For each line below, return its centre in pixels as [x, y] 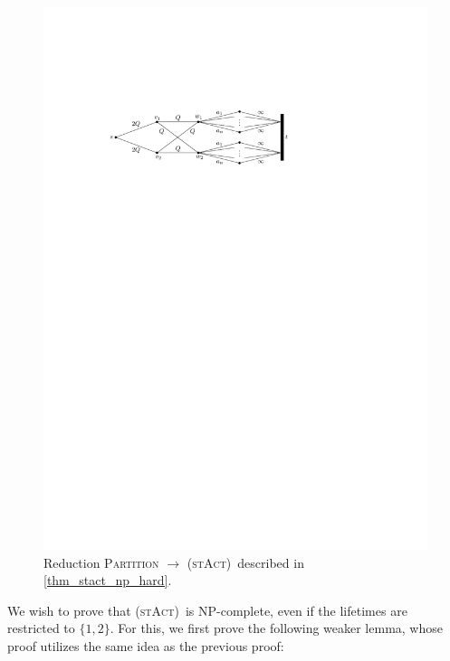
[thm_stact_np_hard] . [108, 580]
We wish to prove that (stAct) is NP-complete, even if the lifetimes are [207, 610]
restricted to [41, 628]
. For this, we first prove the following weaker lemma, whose [276, 628]
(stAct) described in [245, 562]
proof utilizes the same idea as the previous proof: [146, 645]
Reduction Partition [101, 562]
